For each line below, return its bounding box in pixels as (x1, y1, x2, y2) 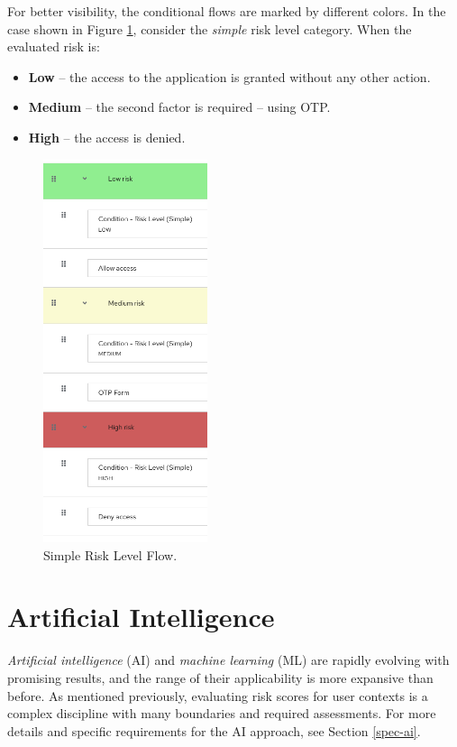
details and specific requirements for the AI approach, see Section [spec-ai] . (7, 721, 421, 740)
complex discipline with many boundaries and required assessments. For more (7, 704, 436, 723)
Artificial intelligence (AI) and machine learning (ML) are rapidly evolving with (7, 650, 450, 669)
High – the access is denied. (28, 127, 186, 146)
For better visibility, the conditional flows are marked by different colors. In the (7, 2, 446, 20)
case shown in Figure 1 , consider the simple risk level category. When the (7, 19, 412, 38)
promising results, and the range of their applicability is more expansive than (7, 668, 434, 687)
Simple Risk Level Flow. (43, 545, 178, 564)
